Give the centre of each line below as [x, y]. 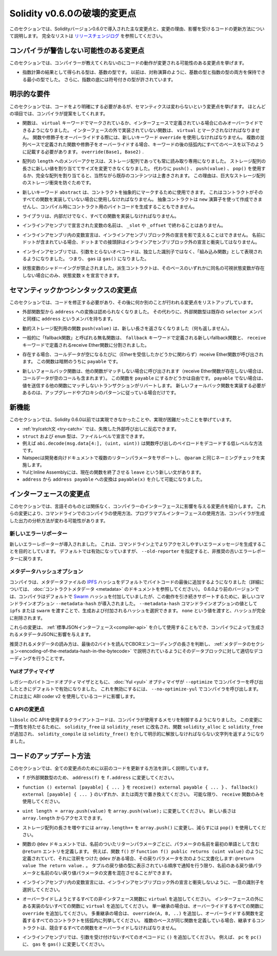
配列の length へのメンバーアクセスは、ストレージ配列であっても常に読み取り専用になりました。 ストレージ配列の [144, 161]
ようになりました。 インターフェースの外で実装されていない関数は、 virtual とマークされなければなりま [143, 130]
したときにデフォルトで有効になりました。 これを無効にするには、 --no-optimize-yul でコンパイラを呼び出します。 [135, 689]
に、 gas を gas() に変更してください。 [65, 944]
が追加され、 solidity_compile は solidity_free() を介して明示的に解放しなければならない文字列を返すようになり [137, 734]
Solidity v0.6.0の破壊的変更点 [73, 13]
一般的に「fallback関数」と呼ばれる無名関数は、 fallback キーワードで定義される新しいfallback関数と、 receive [144, 338]
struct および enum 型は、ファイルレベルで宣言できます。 [85, 436]
